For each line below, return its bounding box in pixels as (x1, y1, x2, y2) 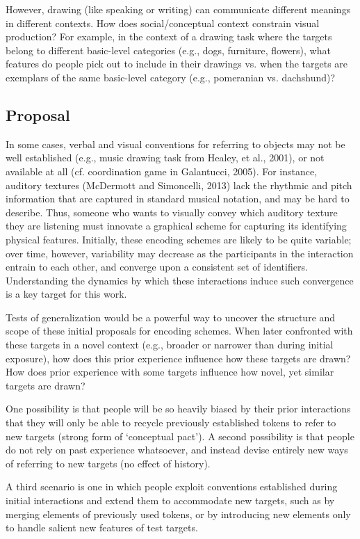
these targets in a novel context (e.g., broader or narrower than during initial (6, 337, 334, 352)
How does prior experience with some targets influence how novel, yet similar (6, 364, 334, 379)
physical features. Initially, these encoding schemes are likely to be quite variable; (6, 232, 352, 246)
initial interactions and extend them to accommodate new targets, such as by (6, 493, 335, 508)
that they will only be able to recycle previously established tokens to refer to (6, 415, 336, 430)
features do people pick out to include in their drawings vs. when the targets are (6, 56, 348, 71)
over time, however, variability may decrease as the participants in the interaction (6, 246, 354, 260)
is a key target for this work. (6, 287, 127, 301)
